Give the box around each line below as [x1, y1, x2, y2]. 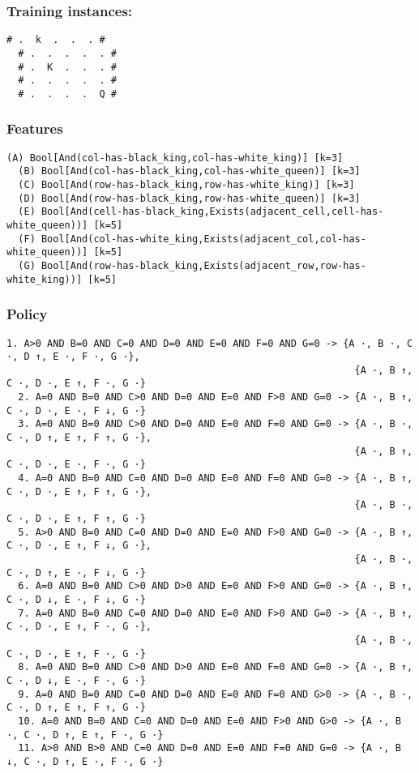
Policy [6, 304, 48, 324]
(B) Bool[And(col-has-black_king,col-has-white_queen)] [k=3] [18, 165, 361, 177]
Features [6, 118, 63, 139]
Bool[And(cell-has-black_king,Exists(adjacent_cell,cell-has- [41, 206, 384, 218]
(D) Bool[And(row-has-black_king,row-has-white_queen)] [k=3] [18, 192, 361, 204]
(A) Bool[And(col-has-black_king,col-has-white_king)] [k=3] [6, 152, 344, 164]
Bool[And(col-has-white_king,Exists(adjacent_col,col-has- [41, 233, 366, 245]
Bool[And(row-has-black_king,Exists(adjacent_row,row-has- [41, 259, 366, 271]
